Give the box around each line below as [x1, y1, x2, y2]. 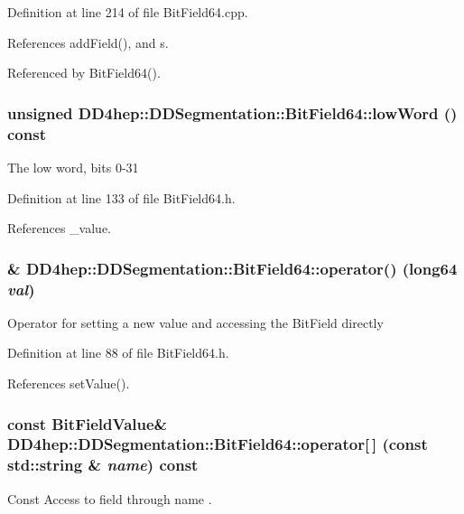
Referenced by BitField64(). [7, 63, 161, 82]
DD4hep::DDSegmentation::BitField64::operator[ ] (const [7, 433, 428, 455]
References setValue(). [7, 374, 130, 393]
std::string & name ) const [7, 453, 199, 476]
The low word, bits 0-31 [7, 157, 139, 176]
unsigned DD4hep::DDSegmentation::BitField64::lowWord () [7, 101, 458, 124]
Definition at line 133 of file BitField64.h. [7, 188, 236, 207]
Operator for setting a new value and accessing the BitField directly [7, 313, 384, 332]
